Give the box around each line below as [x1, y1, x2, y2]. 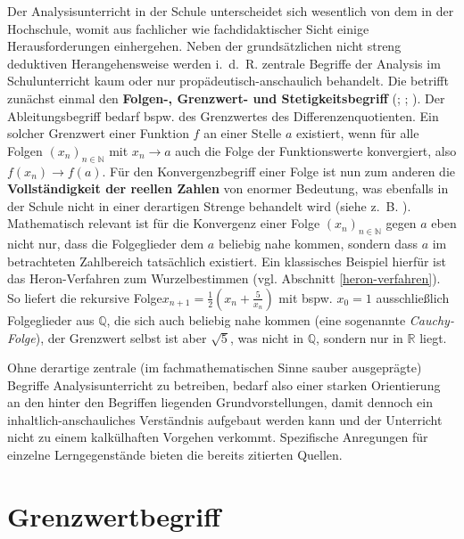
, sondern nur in [316, 328, 403, 347]
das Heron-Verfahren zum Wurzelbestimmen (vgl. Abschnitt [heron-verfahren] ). [7, 269, 441, 288]
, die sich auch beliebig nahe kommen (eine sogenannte [106, 310, 406, 329]
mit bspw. [278, 288, 333, 306]
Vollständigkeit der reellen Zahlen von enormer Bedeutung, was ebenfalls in [7, 179, 449, 198]
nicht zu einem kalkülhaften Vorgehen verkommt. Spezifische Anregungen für [7, 428, 428, 446]
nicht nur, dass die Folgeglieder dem [7, 234, 204, 253]
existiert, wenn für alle [296, 124, 419, 143]
